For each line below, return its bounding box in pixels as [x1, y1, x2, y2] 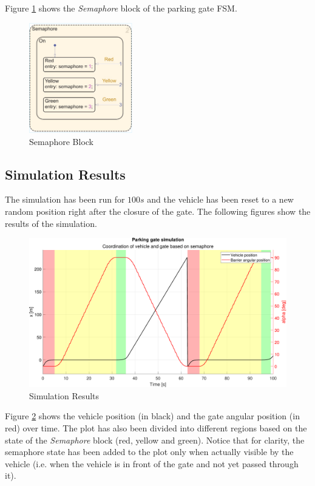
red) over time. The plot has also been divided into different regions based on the [5, 422, 307, 434]
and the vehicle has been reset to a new [147, 193, 294, 206]
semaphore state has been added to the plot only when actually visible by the [5, 445, 294, 458]
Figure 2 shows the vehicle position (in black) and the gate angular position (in [5, 410, 300, 422]
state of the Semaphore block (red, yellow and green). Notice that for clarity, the [5, 433, 305, 446]
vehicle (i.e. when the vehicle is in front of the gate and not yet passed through [5, 457, 299, 470]
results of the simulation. [5, 217, 97, 229]
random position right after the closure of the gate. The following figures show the [5, 205, 311, 218]
